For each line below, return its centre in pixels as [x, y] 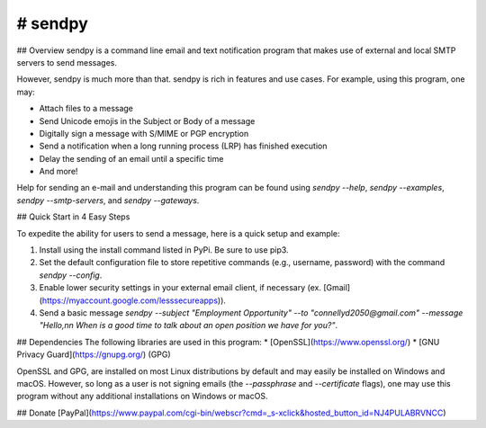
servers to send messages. [67, 62]
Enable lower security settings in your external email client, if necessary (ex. [180, 288]
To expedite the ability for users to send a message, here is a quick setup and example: [179, 233]
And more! [58, 172]
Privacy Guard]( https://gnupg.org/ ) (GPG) [94, 354]
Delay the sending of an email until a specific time [131, 158]
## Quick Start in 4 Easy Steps [73, 217]
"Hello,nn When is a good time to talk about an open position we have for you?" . [189, 325]
